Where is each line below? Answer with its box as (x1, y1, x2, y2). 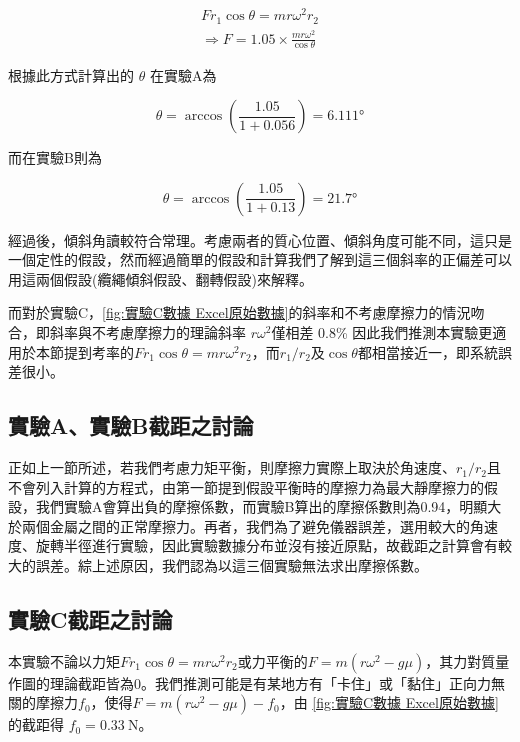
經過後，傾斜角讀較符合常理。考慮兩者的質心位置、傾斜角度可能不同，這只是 (8, 229, 512, 250)
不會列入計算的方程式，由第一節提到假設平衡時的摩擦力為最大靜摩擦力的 (8, 476, 484, 497)
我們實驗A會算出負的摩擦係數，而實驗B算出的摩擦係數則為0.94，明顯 (35, 496, 488, 517)
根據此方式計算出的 (8, 64, 134, 85)
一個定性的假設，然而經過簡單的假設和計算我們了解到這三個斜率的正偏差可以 (8, 249, 512, 270)
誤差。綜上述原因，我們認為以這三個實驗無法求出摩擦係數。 (35, 555, 428, 576)
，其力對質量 (425, 650, 510, 671)
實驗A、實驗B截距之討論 (8, 410, 254, 441)
